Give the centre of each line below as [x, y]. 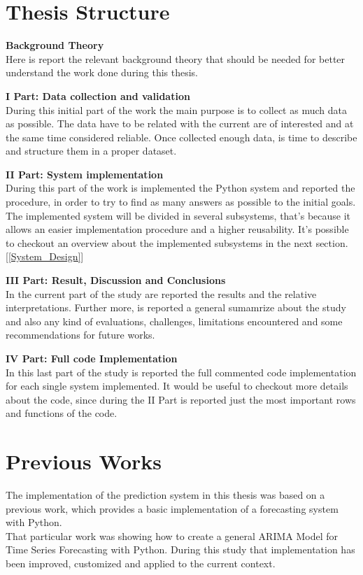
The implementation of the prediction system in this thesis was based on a [165, 495]
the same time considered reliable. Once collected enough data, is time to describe [181, 137]
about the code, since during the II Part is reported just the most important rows [181, 399]
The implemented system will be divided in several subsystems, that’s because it [178, 215]
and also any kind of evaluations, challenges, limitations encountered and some [174, 321]
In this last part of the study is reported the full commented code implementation [181, 372]
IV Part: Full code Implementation [92, 358]
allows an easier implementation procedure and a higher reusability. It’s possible [177, 229]
